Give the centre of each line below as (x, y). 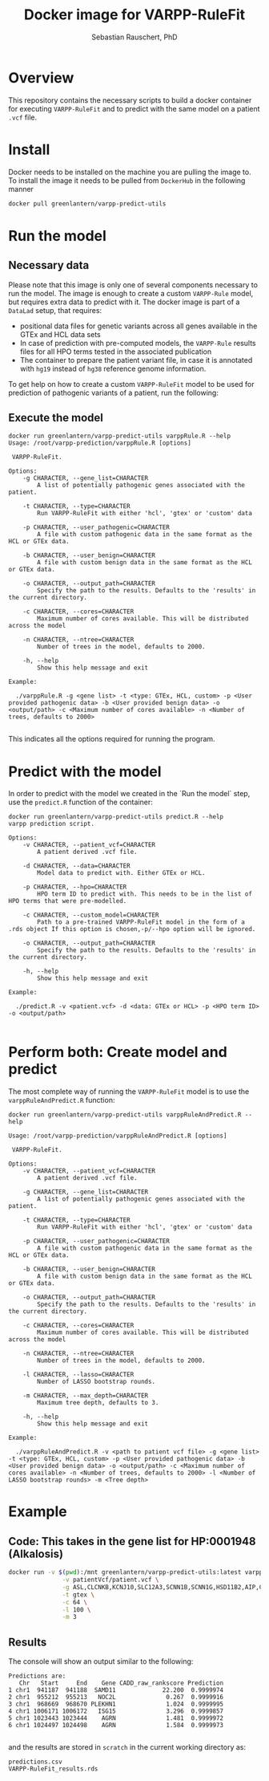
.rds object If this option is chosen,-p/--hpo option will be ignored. (132, 929)
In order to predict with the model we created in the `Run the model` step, (129, 794)
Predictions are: (37, 1676)
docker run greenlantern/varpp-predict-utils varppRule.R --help (119, 436)
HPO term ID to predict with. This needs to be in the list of (145, 894)
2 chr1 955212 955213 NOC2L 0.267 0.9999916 (116, 1698)
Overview (41, 77)
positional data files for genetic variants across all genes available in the (139, 326)
